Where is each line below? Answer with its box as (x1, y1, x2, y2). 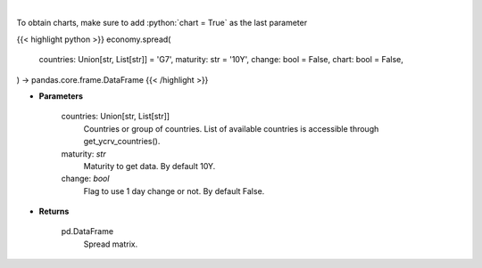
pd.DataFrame (61, 226, 114, 237)
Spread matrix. (83, 239, 138, 249)
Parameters (38, 90, 84, 102)
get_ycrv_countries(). (83, 136, 161, 147)
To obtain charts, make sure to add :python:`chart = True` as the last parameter (16, 18, 308, 28)
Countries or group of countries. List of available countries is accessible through (83, 123, 379, 134)
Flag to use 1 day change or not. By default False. (83, 185, 265, 196)
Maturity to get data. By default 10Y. (83, 160, 216, 171)
